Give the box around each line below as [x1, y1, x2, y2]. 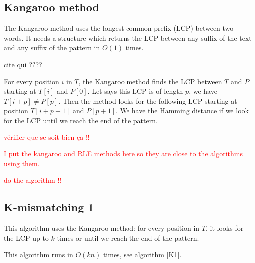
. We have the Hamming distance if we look [116, 105, 249, 116]
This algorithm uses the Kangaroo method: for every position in [4, 223, 200, 233]
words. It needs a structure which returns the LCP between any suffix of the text [4, 32, 252, 43]
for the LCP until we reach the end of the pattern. [4, 115, 158, 125]
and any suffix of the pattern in [4, 42, 100, 53]
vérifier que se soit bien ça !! [4, 131, 90, 142]
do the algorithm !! [4, 175, 62, 185]
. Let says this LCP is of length [87, 86, 183, 96]
